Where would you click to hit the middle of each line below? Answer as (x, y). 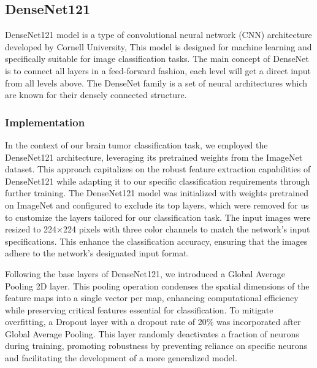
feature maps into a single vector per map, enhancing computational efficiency (152, 298)
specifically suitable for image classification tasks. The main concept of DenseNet (157, 59)
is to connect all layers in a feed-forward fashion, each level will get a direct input (158, 70)
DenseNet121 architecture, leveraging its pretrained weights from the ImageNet (154, 157)
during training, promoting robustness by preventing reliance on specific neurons (156, 346)
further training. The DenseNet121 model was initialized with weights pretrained (157, 193)
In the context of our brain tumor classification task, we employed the (136, 144)
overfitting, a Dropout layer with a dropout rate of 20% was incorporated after (153, 322)
